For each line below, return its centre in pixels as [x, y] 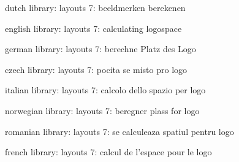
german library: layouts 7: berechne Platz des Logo [101, 49]
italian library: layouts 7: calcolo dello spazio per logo [105, 90]
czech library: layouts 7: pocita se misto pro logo [96, 69]
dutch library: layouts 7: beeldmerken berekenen [95, 7]
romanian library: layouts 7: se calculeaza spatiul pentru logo [120, 131]
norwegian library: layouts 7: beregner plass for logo [102, 110]
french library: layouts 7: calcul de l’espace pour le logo [108, 152]
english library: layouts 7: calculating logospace [93, 28]
